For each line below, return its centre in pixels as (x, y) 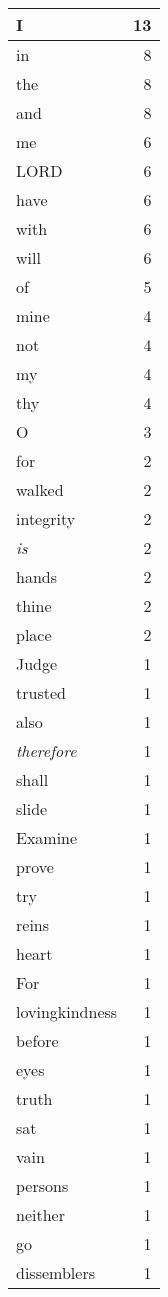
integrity (46, 518)
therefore (46, 750)
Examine (47, 837)
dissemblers (55, 1272)
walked (40, 489)
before (37, 1040)
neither (40, 1214)
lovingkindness (67, 1011)
